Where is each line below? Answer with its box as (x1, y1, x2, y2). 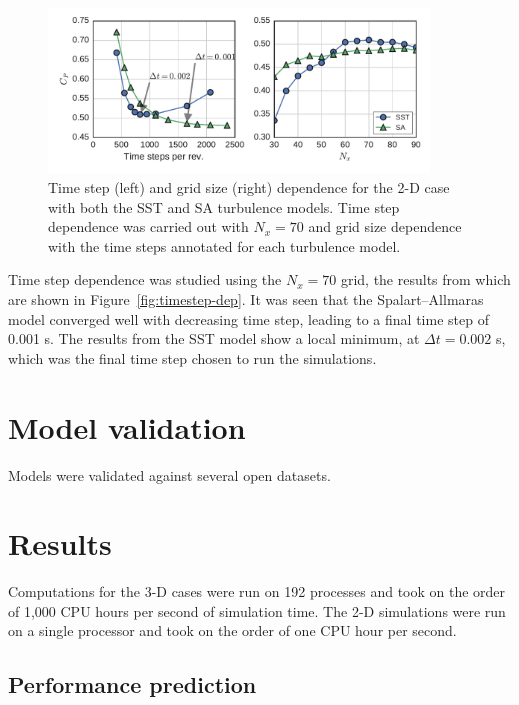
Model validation (8, 406, 246, 447)
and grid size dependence (308, 216, 462, 237)
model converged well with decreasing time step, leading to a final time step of (8, 308, 489, 329)
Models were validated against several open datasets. (8, 464, 331, 485)
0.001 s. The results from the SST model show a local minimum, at (8, 328, 420, 349)
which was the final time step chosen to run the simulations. (8, 347, 377, 368)
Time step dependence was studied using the (8, 269, 282, 290)
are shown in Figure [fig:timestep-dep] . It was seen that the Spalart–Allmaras (8, 289, 484, 310)
